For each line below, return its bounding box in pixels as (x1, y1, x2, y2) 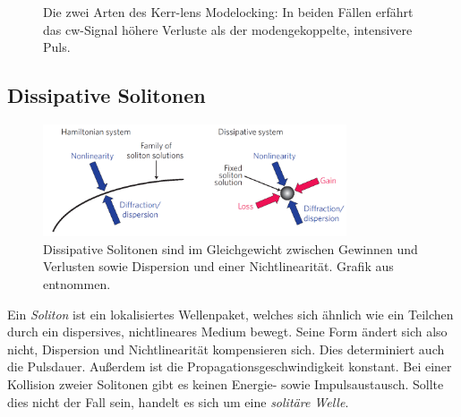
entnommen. (43, 274, 111, 293)
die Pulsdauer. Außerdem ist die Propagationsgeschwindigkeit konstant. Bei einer (7, 357, 452, 376)
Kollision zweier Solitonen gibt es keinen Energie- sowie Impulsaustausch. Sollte (7, 374, 444, 393)
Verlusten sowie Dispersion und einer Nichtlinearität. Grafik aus (43, 257, 394, 276)
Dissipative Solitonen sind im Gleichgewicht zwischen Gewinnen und (43, 239, 418, 258)
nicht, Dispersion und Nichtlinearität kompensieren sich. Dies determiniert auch (7, 339, 445, 358)
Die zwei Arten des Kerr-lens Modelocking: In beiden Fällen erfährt (43, 3, 414, 21)
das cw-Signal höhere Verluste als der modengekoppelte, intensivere (43, 20, 413, 38)
